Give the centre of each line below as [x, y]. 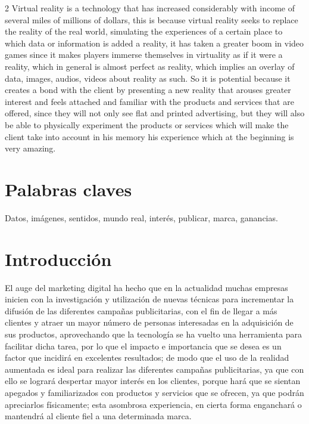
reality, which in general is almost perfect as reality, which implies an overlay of [150, 66]
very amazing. [30, 148]
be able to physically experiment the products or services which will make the [147, 124]
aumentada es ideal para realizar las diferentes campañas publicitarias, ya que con [154, 369]
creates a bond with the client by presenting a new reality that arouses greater [148, 90]
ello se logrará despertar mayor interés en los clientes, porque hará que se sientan [153, 381]
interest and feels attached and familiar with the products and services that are [149, 101]
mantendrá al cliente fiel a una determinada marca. [98, 416]
